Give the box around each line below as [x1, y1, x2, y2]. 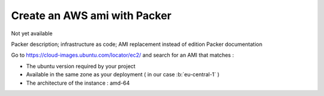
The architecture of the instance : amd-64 [26, 79, 130, 86]
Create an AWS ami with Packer [11, 9, 172, 22]
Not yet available [11, 30, 53, 37]
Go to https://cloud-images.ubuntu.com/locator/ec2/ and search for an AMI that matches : [11, 51, 234, 59]
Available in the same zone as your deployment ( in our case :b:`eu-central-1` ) [26, 71, 220, 78]
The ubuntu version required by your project [26, 63, 136, 70]
